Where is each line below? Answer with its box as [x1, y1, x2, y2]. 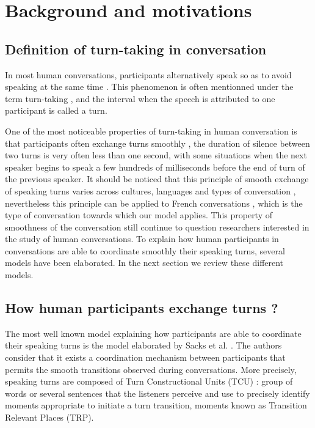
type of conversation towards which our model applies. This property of [5, 208, 273, 221]
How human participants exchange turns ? [5, 298, 278, 317]
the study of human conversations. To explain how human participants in [5, 232, 279, 245]
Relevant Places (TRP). [5, 411, 94, 424]
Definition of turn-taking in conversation [5, 39, 267, 58]
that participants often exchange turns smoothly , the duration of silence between [5, 136, 310, 149]
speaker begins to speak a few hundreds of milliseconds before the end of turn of [5, 160, 305, 173]
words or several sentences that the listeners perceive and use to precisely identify [5, 386, 310, 399]
